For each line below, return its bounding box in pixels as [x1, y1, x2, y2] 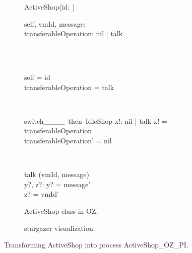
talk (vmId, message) [24, 169, 89, 180]
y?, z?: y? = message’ [24, 179, 91, 189]
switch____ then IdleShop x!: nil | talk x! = [24, 115, 167, 126]
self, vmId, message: [24, 18, 86, 29]
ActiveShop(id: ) [24, 2, 75, 12]
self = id [24, 71, 50, 82]
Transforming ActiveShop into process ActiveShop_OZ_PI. [4, 239, 188, 250]
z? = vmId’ [24, 189, 59, 199]
